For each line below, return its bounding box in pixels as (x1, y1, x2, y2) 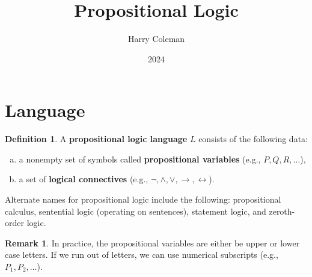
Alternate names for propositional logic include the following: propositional (5, 193, 281, 206)
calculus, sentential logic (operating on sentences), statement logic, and (5, 204, 266, 217)
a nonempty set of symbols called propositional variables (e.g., (19, 152, 261, 165)
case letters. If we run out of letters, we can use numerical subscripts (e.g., (5, 248, 278, 261)
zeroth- (269, 204, 295, 217)
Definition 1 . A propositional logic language (5, 133, 188, 145)
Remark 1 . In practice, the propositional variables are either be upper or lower (5, 236, 300, 249)
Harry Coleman (127, 32, 185, 45)
